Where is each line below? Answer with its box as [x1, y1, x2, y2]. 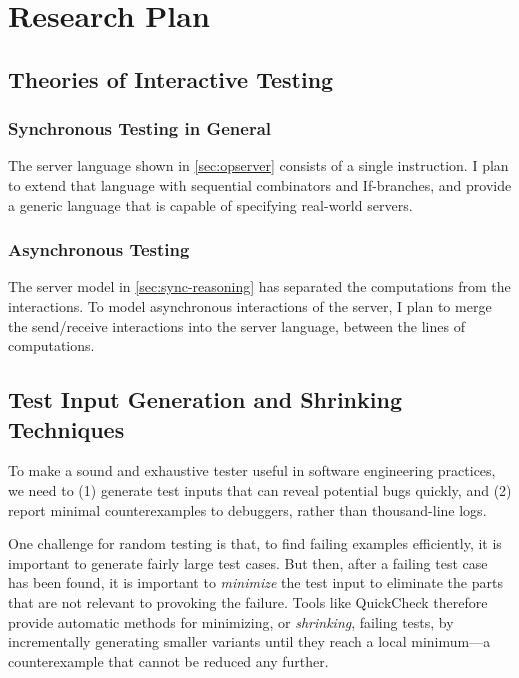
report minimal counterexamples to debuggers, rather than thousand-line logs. [8, 499, 487, 520]
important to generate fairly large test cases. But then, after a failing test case [8, 552, 488, 573]
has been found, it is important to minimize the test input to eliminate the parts [8, 572, 503, 593]
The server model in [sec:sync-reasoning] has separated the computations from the [8, 276, 511, 297]
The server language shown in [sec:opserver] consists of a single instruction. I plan [8, 155, 509, 176]
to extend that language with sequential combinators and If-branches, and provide [8, 174, 512, 195]
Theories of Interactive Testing [8, 63, 334, 94]
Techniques [8, 413, 125, 444]
